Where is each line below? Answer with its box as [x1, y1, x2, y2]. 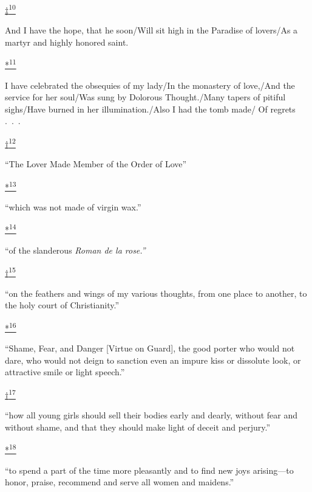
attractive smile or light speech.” [5, 366, 125, 378]
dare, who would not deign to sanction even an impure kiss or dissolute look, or [5, 353, 301, 366]
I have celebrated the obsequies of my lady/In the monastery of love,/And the [5, 78, 295, 91]
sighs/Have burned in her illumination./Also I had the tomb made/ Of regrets [5, 102, 296, 115]
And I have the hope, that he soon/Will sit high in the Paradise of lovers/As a [5, 24, 298, 36]
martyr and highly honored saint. [5, 35, 129, 48]
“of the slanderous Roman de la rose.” [5, 244, 146, 256]
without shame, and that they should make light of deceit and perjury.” [5, 420, 270, 433]
